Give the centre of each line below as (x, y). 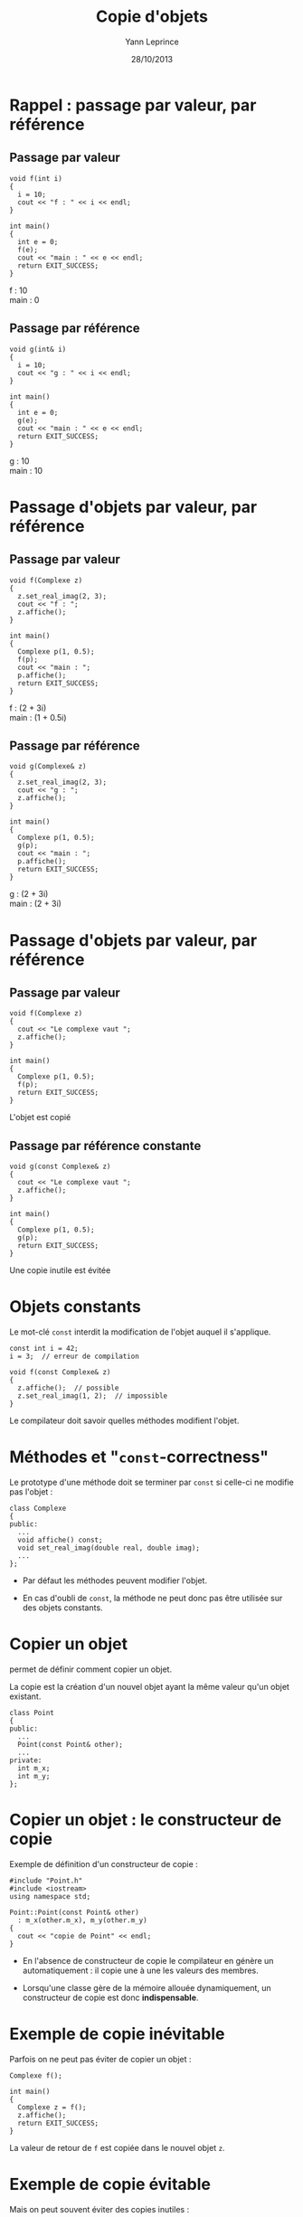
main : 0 (24, 299)
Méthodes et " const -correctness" (139, 1457)
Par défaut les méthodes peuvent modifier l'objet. (115, 1580)
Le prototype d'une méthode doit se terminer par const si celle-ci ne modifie (151, 1482)
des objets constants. (62, 1608)
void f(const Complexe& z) (60, 1373)
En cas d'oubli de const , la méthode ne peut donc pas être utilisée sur (152, 1599)
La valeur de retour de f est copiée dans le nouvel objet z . (117, 2147)
